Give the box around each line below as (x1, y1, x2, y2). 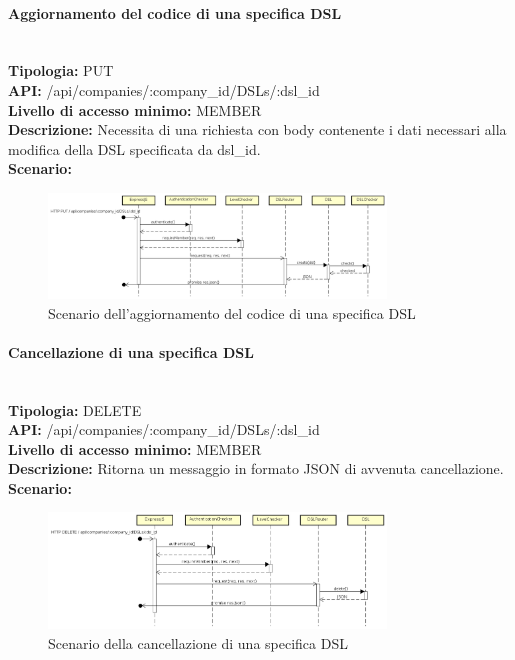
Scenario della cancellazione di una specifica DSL (48, 632, 348, 653)
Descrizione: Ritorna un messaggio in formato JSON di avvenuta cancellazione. (8, 458, 504, 479)
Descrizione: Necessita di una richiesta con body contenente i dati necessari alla (8, 119, 507, 140)
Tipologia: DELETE (8, 399, 142, 420)
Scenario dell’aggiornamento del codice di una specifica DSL (48, 302, 416, 323)
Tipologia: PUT (8, 60, 114, 81)
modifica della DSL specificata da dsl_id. (8, 138, 261, 159)
